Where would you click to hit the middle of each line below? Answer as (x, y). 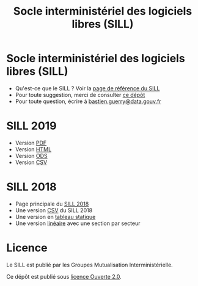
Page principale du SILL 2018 (52, 204)
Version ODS (31, 156)
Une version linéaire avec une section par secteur (78, 223)
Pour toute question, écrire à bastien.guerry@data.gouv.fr (88, 101)
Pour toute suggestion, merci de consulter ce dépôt (80, 95)
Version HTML (33, 149)
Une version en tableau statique (55, 216)
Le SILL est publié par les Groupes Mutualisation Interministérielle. (90, 265)
